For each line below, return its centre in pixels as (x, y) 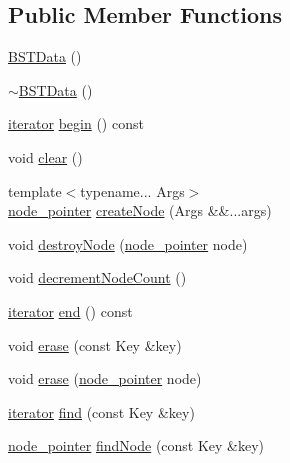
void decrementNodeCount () (97, 277)
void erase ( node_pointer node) (105, 378)
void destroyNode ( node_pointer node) (128, 243)
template (35, 190)
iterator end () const (70, 310)
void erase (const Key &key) (95, 344)
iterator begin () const (76, 123)
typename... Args (132, 190)
